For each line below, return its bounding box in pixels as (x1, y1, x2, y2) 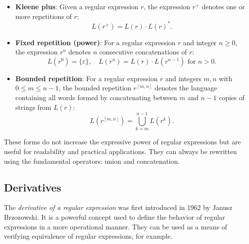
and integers (165, 73, 201, 83)
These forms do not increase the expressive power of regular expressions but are (4, 137, 241, 147)
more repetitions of (15, 11, 72, 21)
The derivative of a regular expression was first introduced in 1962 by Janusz (4, 202, 232, 212)
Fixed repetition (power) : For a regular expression (15, 37, 176, 47)
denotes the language (154, 83, 217, 93)
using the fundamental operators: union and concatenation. (4, 156, 180, 166)
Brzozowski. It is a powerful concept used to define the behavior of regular (4, 211, 225, 222)
